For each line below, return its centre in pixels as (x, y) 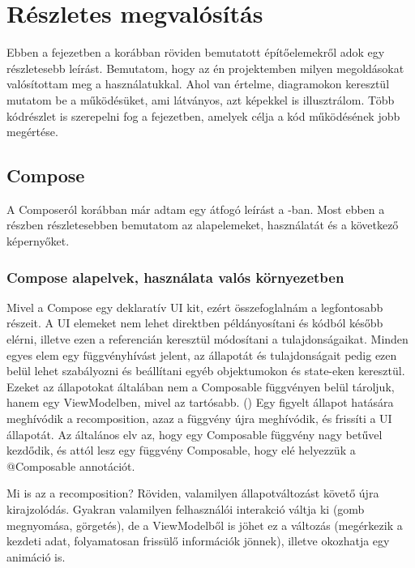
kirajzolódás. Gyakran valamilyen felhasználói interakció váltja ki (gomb (186, 509)
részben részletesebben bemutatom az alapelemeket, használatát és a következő (203, 225)
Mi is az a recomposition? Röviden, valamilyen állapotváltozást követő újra (193, 493)
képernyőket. (38, 241)
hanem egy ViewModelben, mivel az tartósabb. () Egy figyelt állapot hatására (200, 402)
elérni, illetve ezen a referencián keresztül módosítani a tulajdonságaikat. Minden (207, 339)
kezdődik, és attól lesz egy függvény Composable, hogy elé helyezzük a (181, 450)
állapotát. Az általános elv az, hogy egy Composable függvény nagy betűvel (195, 434)
